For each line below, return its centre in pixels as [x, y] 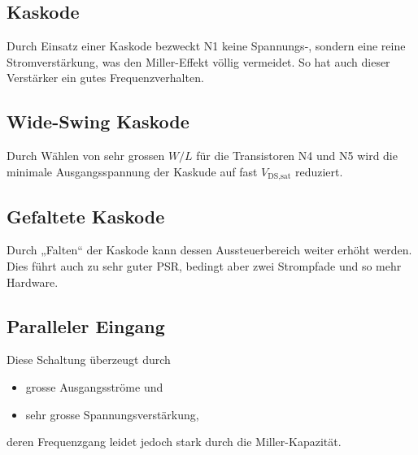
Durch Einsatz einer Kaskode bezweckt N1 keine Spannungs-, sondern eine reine [206, 46]
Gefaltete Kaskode [86, 216]
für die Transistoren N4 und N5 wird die [297, 156]
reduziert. [319, 171]
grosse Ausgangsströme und [94, 387]
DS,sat [279, 177]
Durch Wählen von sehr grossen [86, 156]
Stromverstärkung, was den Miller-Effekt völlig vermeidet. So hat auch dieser [198, 61]
